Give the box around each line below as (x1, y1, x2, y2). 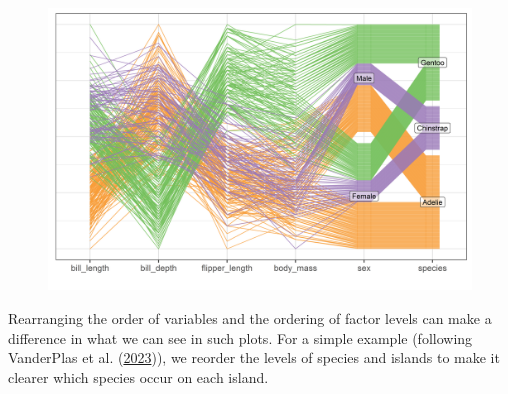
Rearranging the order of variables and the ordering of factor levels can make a (8, 307, 492, 328)
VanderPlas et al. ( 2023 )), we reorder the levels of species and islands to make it (8, 347, 500, 368)
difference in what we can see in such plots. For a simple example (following (8, 327, 473, 348)
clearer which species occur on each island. (8, 366, 269, 387)
